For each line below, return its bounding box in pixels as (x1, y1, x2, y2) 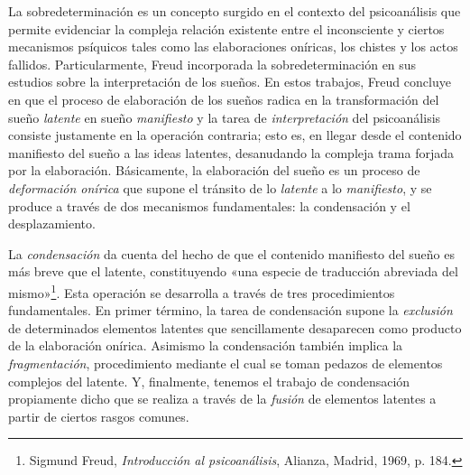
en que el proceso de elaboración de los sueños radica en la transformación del (8, 89, 439, 108)
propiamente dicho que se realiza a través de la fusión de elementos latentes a (8, 389, 437, 408)
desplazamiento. (8, 214, 96, 233)
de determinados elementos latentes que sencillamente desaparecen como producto (8, 318, 462, 337)
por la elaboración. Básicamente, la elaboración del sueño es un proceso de (8, 161, 420, 180)
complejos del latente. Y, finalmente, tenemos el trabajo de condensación (8, 371, 410, 390)
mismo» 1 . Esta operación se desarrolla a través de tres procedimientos (8, 280, 395, 302)
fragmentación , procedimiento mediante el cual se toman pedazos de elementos (8, 353, 443, 372)
